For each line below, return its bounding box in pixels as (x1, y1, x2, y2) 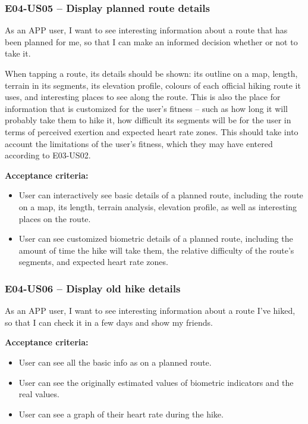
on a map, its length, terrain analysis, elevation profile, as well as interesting (18, 200, 297, 213)
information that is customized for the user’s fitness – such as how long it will (5, 102, 288, 114)
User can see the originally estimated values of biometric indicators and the (18, 376, 294, 388)
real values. (18, 388, 59, 400)
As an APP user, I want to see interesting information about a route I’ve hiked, (5, 304, 296, 317)
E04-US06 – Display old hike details (5, 280, 181, 295)
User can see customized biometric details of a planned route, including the (18, 232, 293, 245)
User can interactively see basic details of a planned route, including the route (18, 189, 303, 201)
